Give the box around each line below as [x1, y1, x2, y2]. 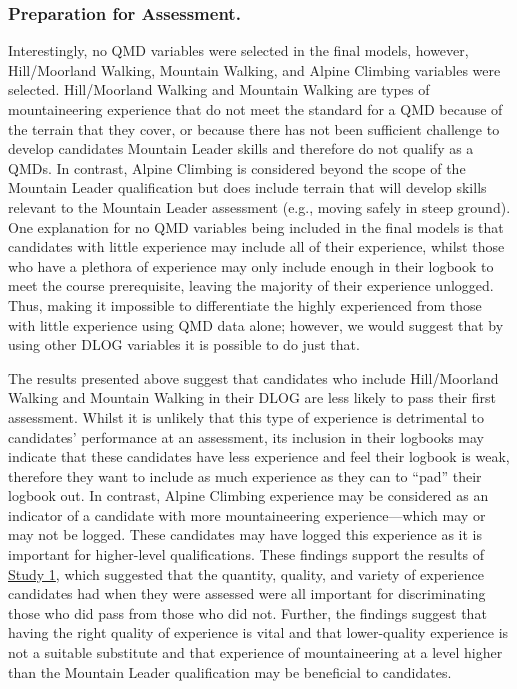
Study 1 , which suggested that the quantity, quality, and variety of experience [8, 563, 484, 584]
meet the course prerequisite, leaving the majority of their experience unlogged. [8, 275, 494, 296]
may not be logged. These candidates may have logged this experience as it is [8, 524, 483, 545]
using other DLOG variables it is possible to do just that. [8, 334, 360, 355]
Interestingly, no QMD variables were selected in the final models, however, [8, 40, 469, 61]
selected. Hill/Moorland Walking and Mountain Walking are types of [8, 79, 430, 100]
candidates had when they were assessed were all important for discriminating [8, 583, 486, 604]
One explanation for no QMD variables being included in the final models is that [8, 216, 504, 237]
